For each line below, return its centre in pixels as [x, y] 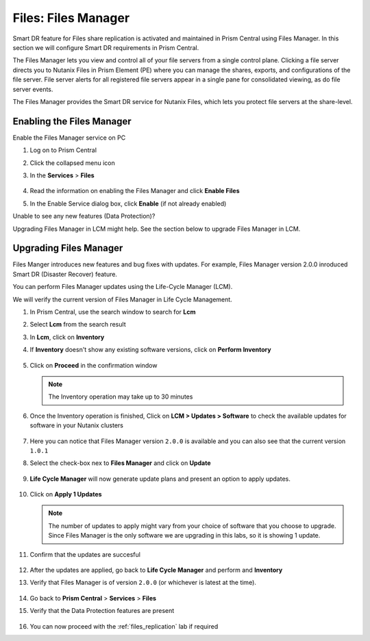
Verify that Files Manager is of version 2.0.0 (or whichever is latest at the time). [143, 583]
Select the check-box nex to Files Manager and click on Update [120, 463]
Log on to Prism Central [63, 150]
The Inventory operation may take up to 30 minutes [121, 397]
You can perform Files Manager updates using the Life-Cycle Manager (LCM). [123, 287]
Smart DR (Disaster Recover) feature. [65, 274]
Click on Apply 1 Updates [66, 494]
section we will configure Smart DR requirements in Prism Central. [106, 47]
